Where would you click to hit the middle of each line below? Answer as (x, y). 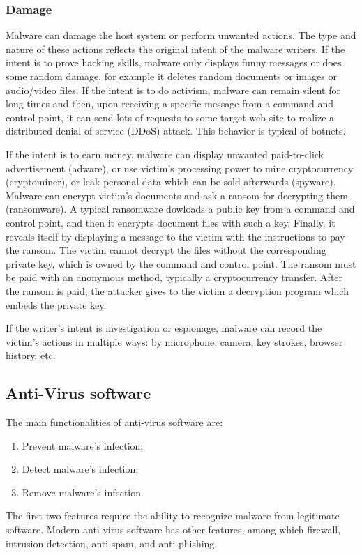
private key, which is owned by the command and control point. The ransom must (181, 263)
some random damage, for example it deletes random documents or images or (171, 76)
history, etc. (31, 355)
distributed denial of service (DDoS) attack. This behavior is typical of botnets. (176, 131)
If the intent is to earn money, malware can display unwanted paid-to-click (165, 154)
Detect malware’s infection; (80, 469)
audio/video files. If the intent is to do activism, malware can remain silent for (173, 90)
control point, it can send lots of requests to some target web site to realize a (170, 117)
